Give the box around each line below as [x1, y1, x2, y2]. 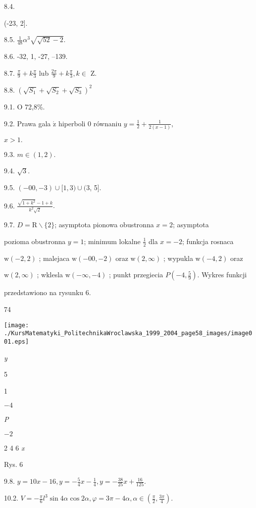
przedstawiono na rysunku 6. [4, 287, 91, 298]
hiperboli [58, 118, 86, 128]
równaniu [93, 118, 122, 128]
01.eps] [4, 338, 29, 345]
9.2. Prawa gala [4, 118, 51, 128]
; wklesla [37, 269, 63, 280]
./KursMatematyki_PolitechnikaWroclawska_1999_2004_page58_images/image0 [4, 330, 253, 337]
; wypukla [163, 253, 193, 263]
